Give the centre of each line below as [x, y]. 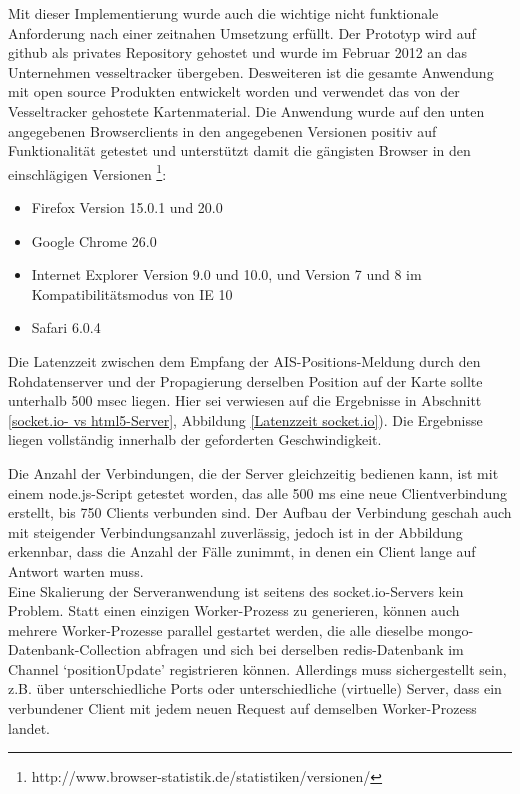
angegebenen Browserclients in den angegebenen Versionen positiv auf [222, 130]
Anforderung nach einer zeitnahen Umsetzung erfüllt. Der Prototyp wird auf [242, 32]
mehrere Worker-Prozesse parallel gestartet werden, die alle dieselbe [216, 629]
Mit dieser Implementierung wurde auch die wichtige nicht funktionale [223, 13]
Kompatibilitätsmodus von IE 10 [132, 293]
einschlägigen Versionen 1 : [87, 172]
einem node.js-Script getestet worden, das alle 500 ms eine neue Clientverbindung [257, 492]
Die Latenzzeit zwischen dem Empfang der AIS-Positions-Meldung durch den [244, 360]
